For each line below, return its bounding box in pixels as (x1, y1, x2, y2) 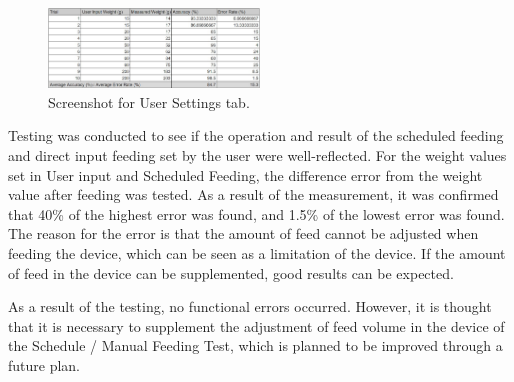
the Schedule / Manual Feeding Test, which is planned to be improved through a (8, 335, 503, 356)
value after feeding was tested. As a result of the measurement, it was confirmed (8, 184, 499, 205)
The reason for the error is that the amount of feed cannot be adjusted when (8, 223, 479, 244)
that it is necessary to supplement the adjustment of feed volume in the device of (8, 315, 505, 336)
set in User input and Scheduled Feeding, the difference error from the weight (8, 164, 483, 185)
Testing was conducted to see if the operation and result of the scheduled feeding (8, 125, 504, 146)
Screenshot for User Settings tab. (48, 91, 250, 112)
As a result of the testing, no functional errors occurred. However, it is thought (8, 296, 492, 317)
